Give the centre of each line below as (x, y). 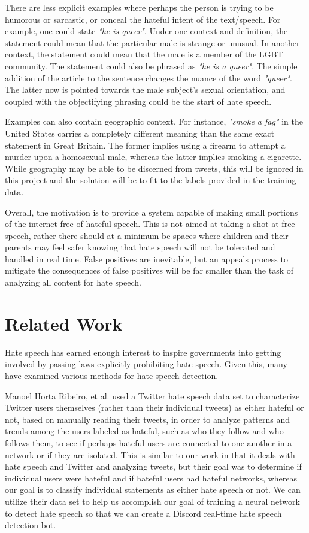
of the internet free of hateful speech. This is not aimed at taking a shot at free (150, 224)
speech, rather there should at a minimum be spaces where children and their (147, 235)
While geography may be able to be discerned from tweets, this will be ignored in (154, 168)
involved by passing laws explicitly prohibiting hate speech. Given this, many (146, 364)
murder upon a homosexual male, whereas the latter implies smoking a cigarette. (153, 157)
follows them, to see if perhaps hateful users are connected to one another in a (149, 442)
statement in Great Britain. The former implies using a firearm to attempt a (145, 145)
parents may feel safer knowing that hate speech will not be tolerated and (140, 247)
